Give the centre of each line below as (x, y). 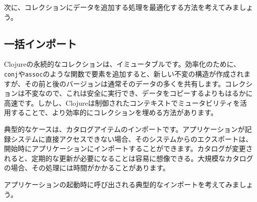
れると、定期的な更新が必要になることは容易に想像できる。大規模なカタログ (129, 158)
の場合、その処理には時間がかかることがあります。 (87, 168)
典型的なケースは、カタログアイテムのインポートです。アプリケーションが (125, 129)
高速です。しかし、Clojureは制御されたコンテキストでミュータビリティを (122, 102)
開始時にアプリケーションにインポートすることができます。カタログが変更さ (128, 148)
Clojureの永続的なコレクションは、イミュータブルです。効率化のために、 (122, 64)
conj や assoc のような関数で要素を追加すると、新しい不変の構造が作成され (124, 73)
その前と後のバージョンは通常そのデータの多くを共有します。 (125, 83)
